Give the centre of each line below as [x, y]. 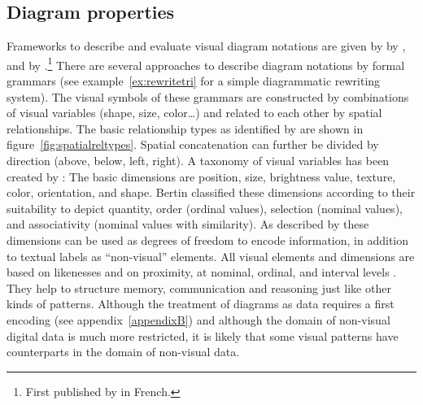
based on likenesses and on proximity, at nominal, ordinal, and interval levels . [202, 272]
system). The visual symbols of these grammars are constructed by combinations [208, 96]
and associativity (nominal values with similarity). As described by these [188, 224]
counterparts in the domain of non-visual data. [123, 352]
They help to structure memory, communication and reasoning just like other [199, 287]
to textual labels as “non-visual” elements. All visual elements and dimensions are [211, 256]
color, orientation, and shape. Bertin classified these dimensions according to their [211, 192]
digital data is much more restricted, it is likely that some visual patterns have [203, 335]
